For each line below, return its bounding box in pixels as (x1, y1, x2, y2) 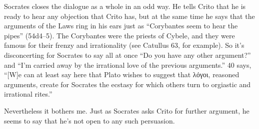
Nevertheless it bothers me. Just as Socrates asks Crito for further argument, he (4, 105, 249, 116)
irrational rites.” (4, 89, 52, 99)
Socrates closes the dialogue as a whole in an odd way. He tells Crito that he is (4, 1, 246, 11)
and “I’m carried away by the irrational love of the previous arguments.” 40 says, (4, 59, 251, 70)
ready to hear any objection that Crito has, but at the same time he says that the (4, 10, 255, 21)
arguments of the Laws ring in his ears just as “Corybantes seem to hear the (4, 20, 238, 31)
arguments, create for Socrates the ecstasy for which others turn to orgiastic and (4, 79, 251, 89)
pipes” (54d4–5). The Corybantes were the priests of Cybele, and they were (4, 30, 235, 40)
